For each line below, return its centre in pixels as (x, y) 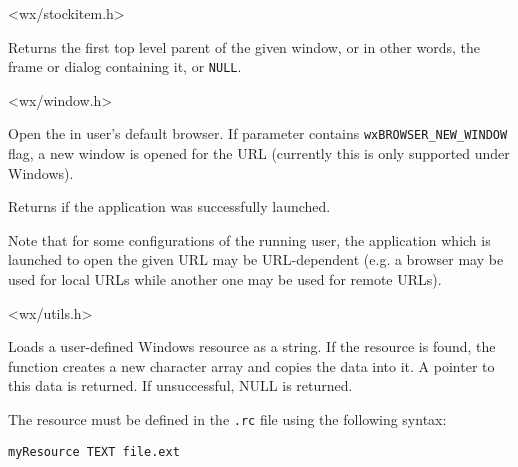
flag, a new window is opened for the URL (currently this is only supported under (259, 153)
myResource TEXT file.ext (94, 451)
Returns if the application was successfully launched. (169, 206)
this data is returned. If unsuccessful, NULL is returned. (180, 385)
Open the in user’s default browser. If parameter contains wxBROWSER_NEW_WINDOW (258, 133)
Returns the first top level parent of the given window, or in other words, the (244, 46)
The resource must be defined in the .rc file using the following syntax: (227, 419)
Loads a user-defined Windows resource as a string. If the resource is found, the (252, 346)
